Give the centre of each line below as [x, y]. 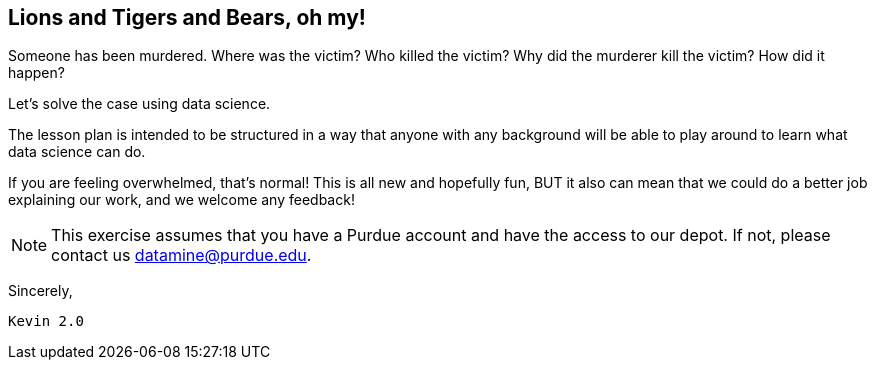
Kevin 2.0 [46, 321]
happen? [36, 73]
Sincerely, [40, 291]
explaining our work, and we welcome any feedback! [181, 200]
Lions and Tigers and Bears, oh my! [187, 17]
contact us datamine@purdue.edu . [181, 255]
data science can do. [77, 152]
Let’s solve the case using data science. [139, 104]
